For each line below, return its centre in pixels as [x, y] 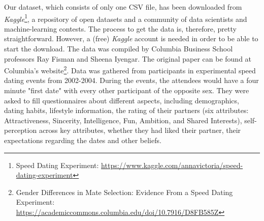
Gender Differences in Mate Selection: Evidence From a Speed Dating [124, 192]
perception [21, 130]
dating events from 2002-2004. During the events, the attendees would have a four [131, 80]
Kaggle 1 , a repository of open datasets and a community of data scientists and [126, 18]
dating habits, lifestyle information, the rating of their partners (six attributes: [126, 110]
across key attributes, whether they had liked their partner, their [140, 130]
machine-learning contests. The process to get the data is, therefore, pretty [120, 28]
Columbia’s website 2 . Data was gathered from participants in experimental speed [130, 70]
